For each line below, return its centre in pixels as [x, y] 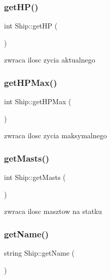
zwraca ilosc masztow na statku [53, 211]
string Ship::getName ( [39, 253]
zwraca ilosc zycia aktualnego [50, 60]
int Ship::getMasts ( [35, 177]
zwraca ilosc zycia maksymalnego [55, 135]
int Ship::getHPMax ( [38, 101]
